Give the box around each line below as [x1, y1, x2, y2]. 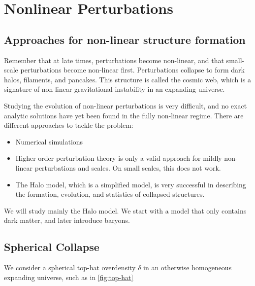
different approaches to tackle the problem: [4, 120, 133, 130]
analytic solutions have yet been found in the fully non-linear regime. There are [4, 110, 244, 120]
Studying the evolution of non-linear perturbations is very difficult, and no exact [4, 100, 247, 110]
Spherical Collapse [4, 239, 99, 254]
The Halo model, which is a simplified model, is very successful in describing [15, 179, 246, 189]
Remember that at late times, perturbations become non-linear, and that [4, 55, 224, 65]
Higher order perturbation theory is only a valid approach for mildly [15, 153, 222, 163]
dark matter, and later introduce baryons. [4, 215, 130, 225]
